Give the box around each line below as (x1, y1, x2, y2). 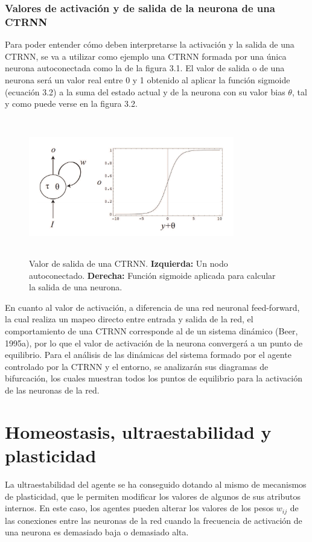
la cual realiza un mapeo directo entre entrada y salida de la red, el (5, 313, 253, 325)
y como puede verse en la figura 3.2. (5, 97, 138, 110)
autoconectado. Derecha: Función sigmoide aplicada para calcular (29, 269, 276, 281)
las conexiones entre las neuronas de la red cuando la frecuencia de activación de (5, 514, 302, 526)
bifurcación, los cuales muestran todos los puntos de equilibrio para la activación (5, 372, 302, 384)
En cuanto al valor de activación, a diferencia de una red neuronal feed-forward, (5, 301, 300, 313)
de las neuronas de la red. (5, 384, 100, 396)
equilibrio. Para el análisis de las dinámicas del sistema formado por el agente (5, 348, 291, 361)
